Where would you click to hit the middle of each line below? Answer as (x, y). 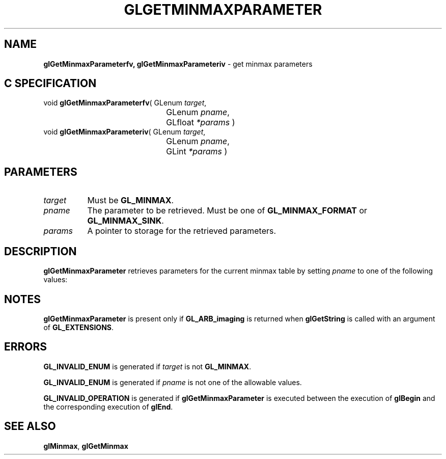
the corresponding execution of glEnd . (108, 407)
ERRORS (26, 347)
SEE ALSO (30, 426)
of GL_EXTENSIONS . (79, 327)
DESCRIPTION (40, 251)
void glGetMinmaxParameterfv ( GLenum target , (125, 103)
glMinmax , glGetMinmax (86, 446)
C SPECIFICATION (50, 84)
